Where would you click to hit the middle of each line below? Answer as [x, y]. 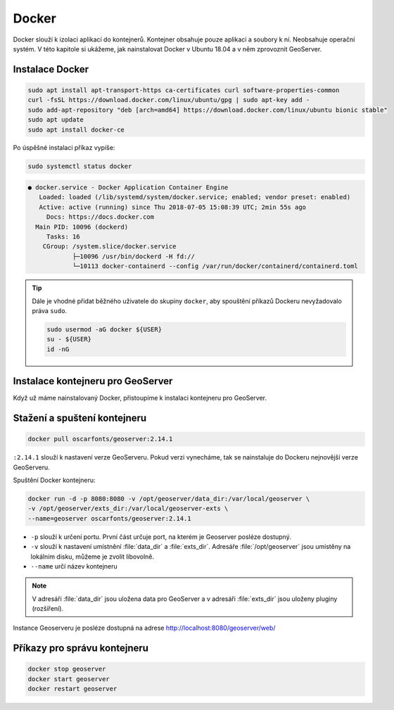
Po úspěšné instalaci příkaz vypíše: [64, 148]
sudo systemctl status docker [80, 166]
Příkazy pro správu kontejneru [81, 648]
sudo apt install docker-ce [76, 129]
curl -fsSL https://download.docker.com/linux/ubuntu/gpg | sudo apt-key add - [169, 100]
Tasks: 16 [63, 237]
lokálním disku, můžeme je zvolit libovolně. [93, 557]
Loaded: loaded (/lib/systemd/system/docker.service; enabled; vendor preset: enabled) [195, 197]
